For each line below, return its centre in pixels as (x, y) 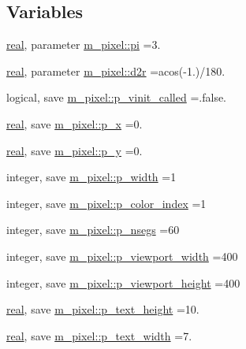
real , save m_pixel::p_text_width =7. (99, 335)
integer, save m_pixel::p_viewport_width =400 (122, 256)
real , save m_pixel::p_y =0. (75, 150)
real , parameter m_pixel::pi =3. (84, 45)
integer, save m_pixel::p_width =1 (91, 177)
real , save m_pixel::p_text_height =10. (103, 309)
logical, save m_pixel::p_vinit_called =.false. (117, 97)
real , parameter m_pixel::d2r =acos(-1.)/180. (116, 71)
